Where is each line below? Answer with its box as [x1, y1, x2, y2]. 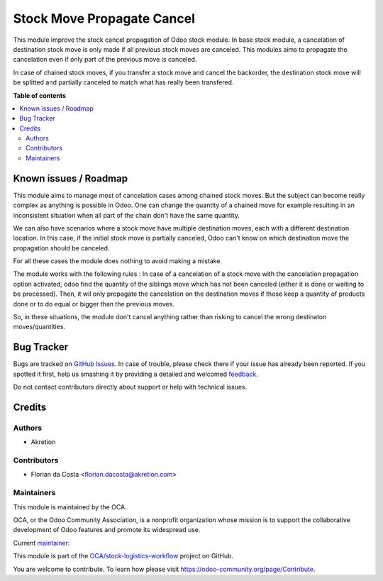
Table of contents [13, 91, 67, 99]
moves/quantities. [13, 323, 66, 331]
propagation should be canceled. [13, 243, 110, 252]
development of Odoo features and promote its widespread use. [13, 526, 201, 534]
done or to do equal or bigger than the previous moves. [13, 299, 175, 308]
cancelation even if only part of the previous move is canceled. [13, 55, 197, 64]
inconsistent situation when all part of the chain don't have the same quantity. [13, 211, 240, 219]
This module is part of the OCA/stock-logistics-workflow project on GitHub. [13, 552, 234, 560]
